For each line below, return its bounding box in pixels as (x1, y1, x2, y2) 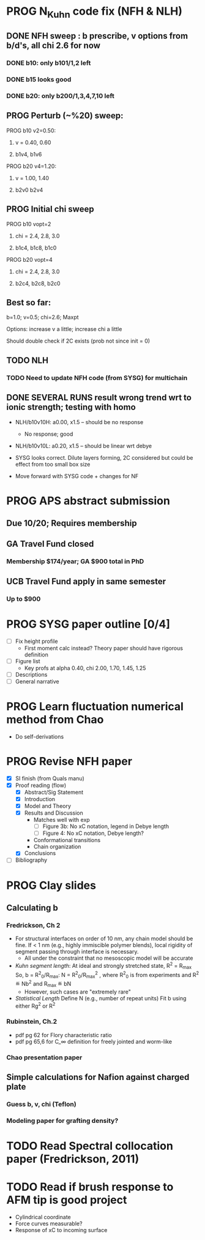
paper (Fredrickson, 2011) (6, 1152, 140, 1166)
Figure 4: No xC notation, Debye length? (42, 829, 144, 837)
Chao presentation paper (6, 1053, 83, 1062)
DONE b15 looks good (6, 75, 72, 84)
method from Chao (6, 713, 104, 727)
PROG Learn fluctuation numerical (6, 700, 184, 713)
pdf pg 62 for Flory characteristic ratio (15, 1031, 112, 1038)
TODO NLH (6, 355, 49, 365)
